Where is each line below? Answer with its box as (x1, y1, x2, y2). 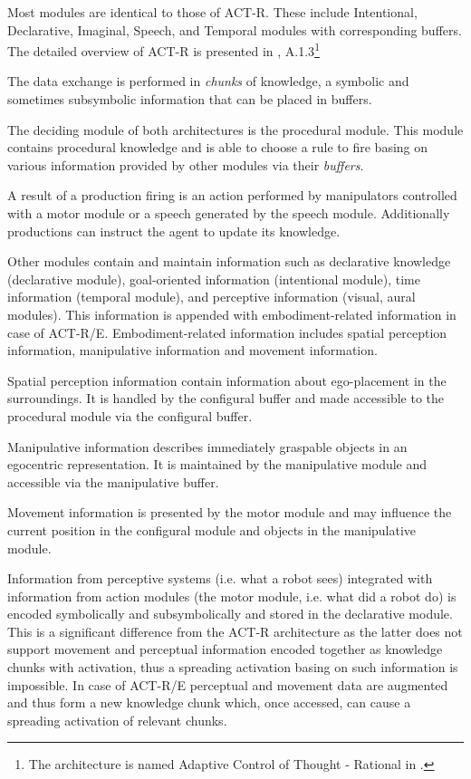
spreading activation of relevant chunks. (7, 710, 227, 729)
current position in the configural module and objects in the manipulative (7, 520, 417, 539)
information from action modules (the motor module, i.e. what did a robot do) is (7, 586, 457, 605)
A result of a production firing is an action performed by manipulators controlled (7, 186, 457, 205)
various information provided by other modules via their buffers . (7, 155, 364, 174)
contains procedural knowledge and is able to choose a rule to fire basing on (7, 138, 428, 157)
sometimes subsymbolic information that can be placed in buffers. (7, 90, 372, 109)
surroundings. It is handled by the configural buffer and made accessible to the (7, 389, 445, 408)
